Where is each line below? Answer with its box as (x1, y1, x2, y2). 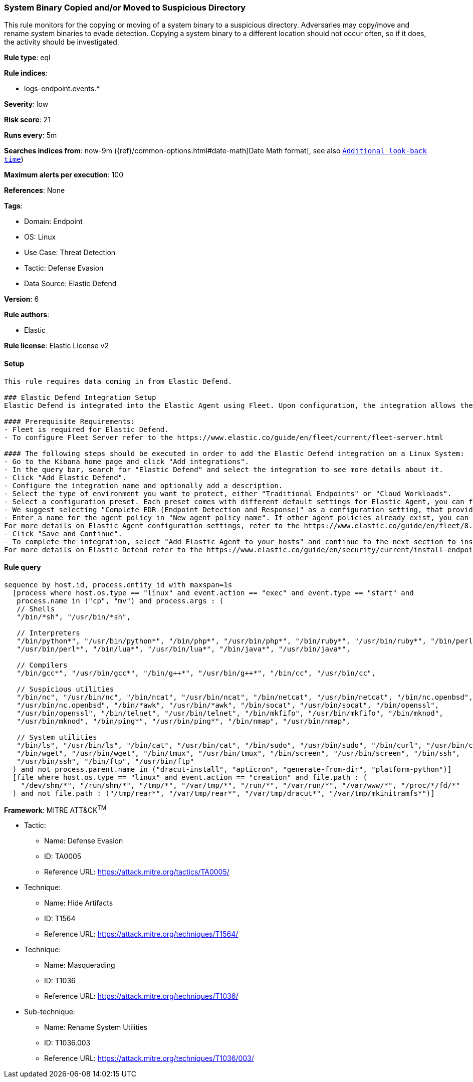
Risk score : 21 (4, 115, 51, 124)
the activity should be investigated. (4, 38, 119, 47)
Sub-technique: (24, 1007, 75, 1016)
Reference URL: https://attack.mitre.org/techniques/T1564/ (44, 930, 239, 939)
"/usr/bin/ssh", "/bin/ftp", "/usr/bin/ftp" (17, 757, 194, 765)
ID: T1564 (44, 914, 76, 923)
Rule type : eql (4, 53, 51, 62)
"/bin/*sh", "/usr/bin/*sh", (17, 612, 131, 621)
